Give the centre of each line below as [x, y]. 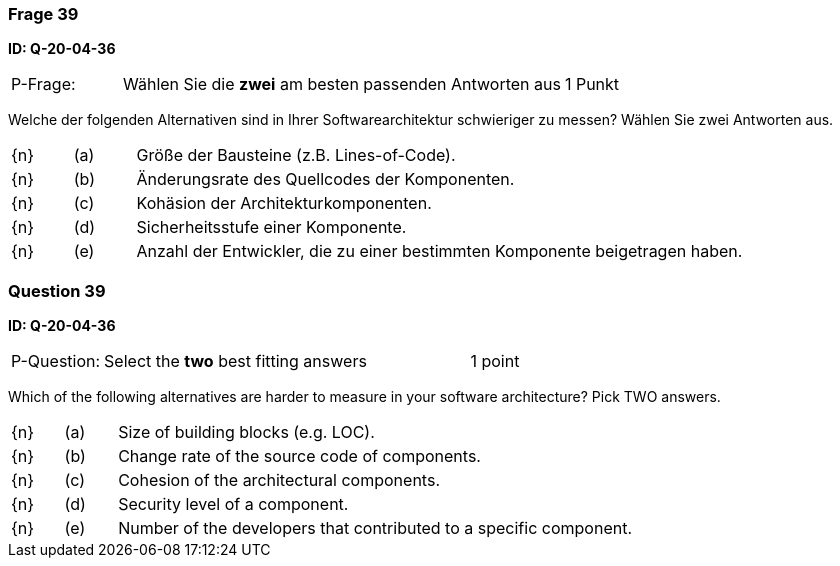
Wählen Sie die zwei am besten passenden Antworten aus [341, 84]
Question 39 [57, 290]
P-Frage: [43, 84]
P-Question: [56, 361]
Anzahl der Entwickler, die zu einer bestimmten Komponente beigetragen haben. [439, 251]
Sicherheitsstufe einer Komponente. [271, 227]
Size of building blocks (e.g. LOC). [246, 432]
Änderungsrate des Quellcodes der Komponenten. [325, 179]
